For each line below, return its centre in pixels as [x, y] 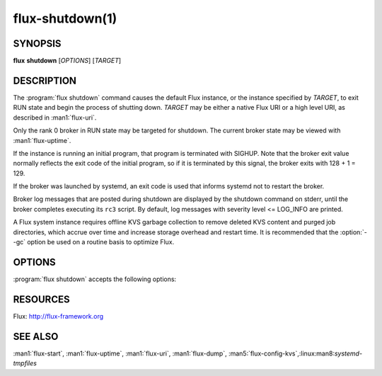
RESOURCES [41, 299]
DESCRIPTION [45, 80]
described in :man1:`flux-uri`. [55, 118]
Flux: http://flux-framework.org [58, 316]
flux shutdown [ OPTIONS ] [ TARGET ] [67, 61]
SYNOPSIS [37, 44]
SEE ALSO [36, 336]
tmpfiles [25, 363]
